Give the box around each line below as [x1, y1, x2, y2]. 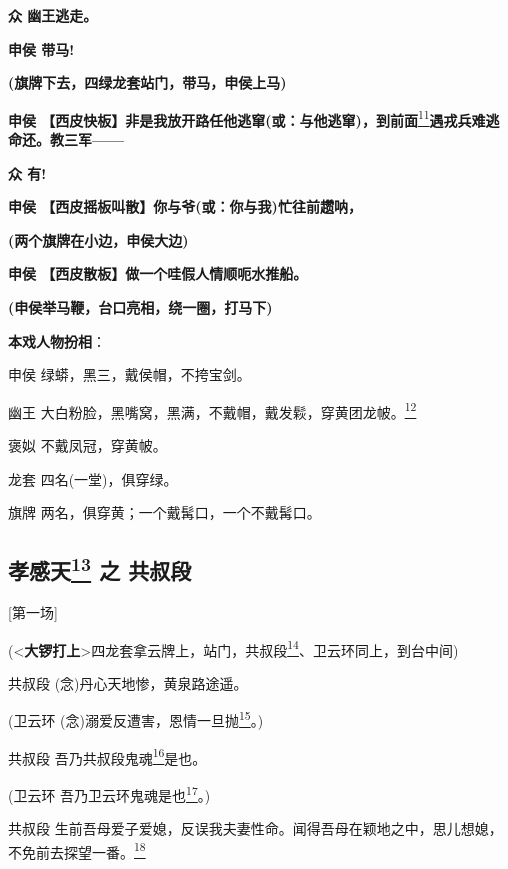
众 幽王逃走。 [8, 5, 98, 25]
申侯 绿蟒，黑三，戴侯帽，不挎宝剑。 [8, 364, 251, 385]
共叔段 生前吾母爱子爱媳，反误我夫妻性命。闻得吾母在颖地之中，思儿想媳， [8, 818, 503, 839]
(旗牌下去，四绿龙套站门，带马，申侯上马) [8, 72, 287, 93]
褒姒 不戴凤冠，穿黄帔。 [8, 435, 167, 456]
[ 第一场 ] [8, 602, 58, 623]
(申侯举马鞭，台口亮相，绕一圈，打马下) [8, 297, 273, 317]
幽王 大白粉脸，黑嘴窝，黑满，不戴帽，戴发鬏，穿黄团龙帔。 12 [8, 398, 417, 422]
